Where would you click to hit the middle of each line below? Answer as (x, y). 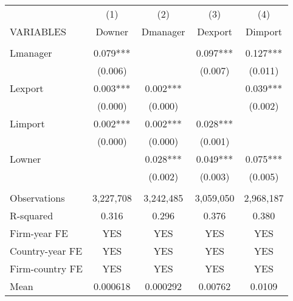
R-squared (32, 215)
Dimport (264, 31)
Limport (27, 123)
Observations (37, 198)
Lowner (26, 159)
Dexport (215, 31)
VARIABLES (38, 31)
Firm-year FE (39, 233)
